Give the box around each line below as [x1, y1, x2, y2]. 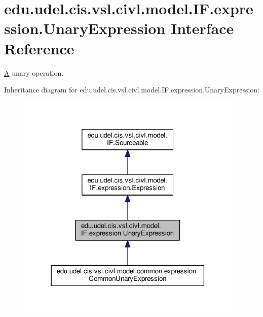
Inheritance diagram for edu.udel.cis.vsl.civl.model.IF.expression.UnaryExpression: [4, 84, 259, 95]
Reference [4, 38, 74, 58]
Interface [171, 18, 234, 39]
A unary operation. [4, 67, 64, 78]
